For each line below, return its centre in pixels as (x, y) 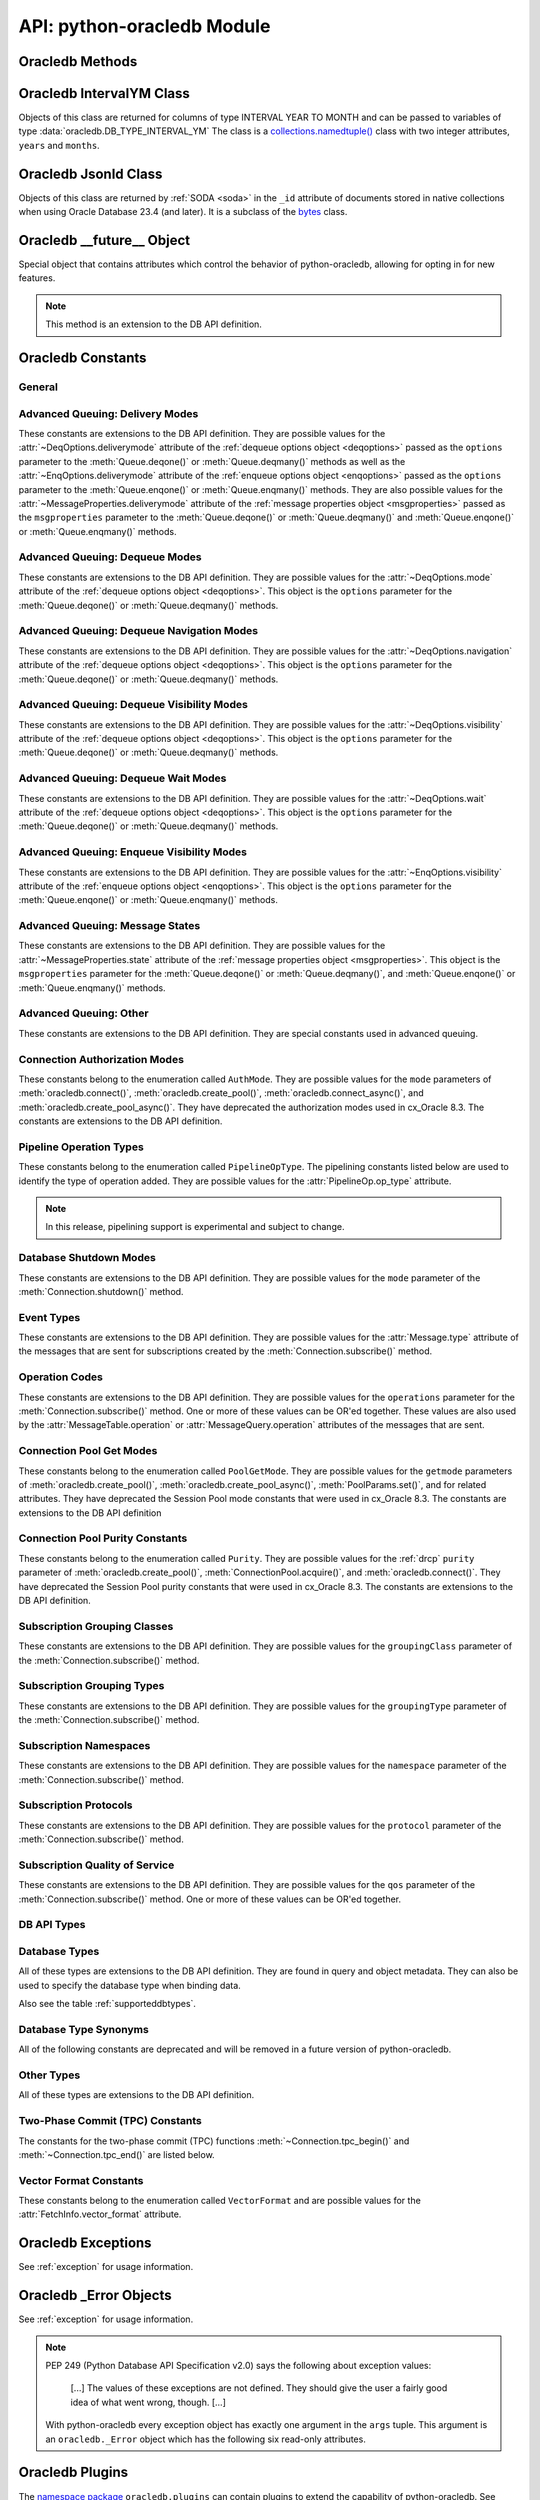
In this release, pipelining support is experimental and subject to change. (195, 1227)
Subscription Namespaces (84, 1745)
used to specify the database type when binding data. (130, 1985)
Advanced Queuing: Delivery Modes (108, 413)
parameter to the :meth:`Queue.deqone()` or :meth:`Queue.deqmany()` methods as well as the (212, 461)
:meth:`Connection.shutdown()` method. (101, 1291)
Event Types (49, 1317)
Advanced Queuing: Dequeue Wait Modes (122, 778)
